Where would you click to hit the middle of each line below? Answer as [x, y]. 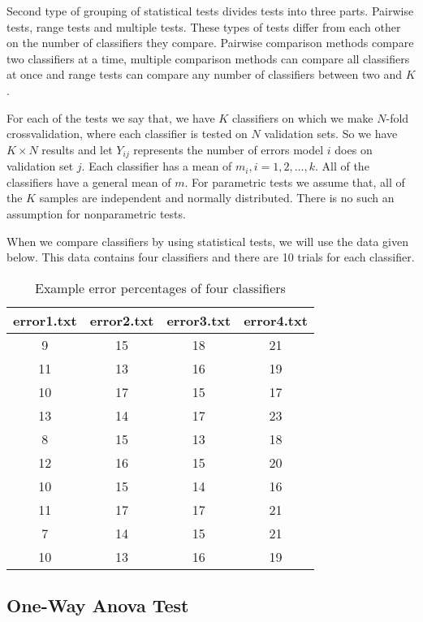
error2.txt [122, 320]
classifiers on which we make [302, 117]
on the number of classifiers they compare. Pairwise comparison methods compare [210, 43]
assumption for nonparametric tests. [96, 213]
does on [354, 149]
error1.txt [45, 320]
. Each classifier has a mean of [157, 166]
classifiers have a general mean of [89, 181]
